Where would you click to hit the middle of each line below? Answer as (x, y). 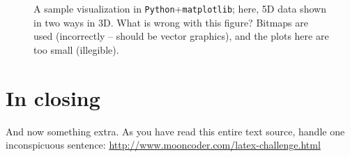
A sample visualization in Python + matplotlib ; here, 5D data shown (180, 8)
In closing (53, 97)
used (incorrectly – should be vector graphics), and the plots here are (181, 36)
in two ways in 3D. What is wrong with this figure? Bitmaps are (171, 22)
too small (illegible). (76, 49)
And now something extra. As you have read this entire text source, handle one (175, 131)
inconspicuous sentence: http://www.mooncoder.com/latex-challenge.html (163, 145)
